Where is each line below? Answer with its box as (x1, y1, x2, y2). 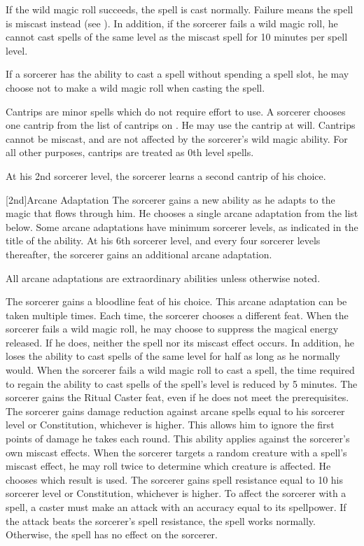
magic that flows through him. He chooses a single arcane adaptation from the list (6, 206, 358, 220)
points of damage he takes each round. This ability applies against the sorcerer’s (6, 431, 350, 446)
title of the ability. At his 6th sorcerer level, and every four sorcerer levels (6, 233, 321, 248)
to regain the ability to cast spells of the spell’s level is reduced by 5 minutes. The (6, 376, 358, 391)
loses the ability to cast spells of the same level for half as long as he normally (6, 349, 340, 363)
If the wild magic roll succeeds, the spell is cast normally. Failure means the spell (6, 2, 353, 16)
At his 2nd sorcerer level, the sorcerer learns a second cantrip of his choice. (6, 168, 326, 183)
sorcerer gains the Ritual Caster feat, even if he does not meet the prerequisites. (6, 390, 349, 405)
